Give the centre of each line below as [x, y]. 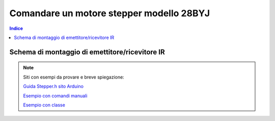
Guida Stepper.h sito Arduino [53, 87]
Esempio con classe [44, 105]
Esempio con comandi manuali [55, 96]
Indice [16, 28]
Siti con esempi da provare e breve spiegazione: [74, 77]
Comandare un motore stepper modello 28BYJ [110, 13]
